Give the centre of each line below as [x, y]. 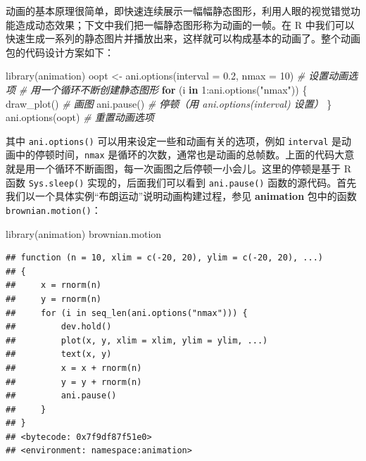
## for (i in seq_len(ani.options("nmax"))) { [127, 313]
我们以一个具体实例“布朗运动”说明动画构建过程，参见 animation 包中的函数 [181, 196]
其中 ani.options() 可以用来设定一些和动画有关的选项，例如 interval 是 [174, 140]
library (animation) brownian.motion [84, 233]
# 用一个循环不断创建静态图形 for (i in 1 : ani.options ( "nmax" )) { [163, 89]
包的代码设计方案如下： [60, 52]
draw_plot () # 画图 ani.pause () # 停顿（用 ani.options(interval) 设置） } [169, 103]
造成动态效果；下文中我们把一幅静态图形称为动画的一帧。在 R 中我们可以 [185, 24]
